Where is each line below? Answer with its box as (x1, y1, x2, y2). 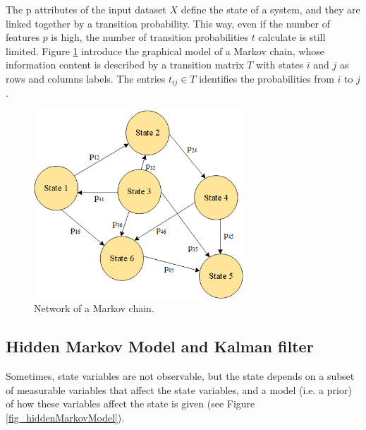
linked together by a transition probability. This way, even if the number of (6, 16, 331, 30)
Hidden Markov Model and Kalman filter (6, 335, 314, 357)
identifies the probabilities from (199, 71, 334, 85)
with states (256, 57, 304, 72)
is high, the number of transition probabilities (51, 30, 248, 44)
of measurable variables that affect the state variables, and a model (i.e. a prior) (6, 382, 352, 397)
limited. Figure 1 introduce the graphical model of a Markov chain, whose (6, 43, 324, 58)
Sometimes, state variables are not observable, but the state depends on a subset (6, 369, 355, 383)
